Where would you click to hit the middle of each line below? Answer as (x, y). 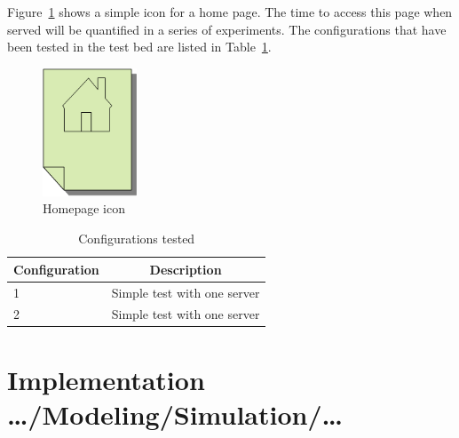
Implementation (106, 379)
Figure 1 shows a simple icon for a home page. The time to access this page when (230, 12)
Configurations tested (137, 239)
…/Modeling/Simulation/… (175, 414)
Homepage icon (84, 208)
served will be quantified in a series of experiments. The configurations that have (227, 29)
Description (186, 269)
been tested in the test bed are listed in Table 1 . (139, 47)
